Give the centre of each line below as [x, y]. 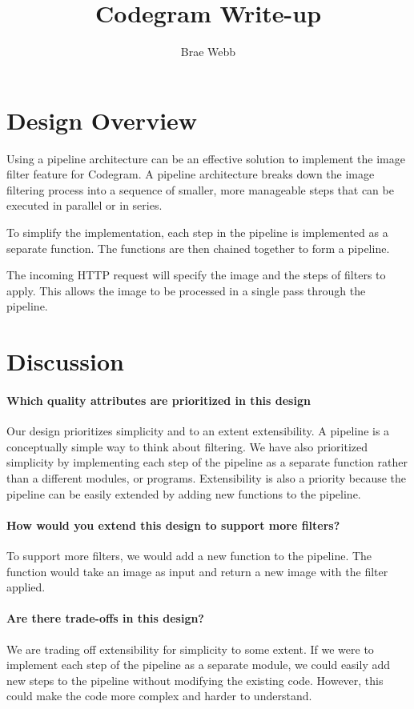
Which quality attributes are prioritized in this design [159, 400]
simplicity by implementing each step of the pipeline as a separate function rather [207, 462]
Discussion [65, 361]
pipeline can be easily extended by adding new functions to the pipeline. [184, 493]
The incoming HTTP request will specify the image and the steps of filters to [196, 275]
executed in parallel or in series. [84, 205]
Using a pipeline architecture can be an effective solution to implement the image [206, 158]
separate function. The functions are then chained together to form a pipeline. [198, 248]
